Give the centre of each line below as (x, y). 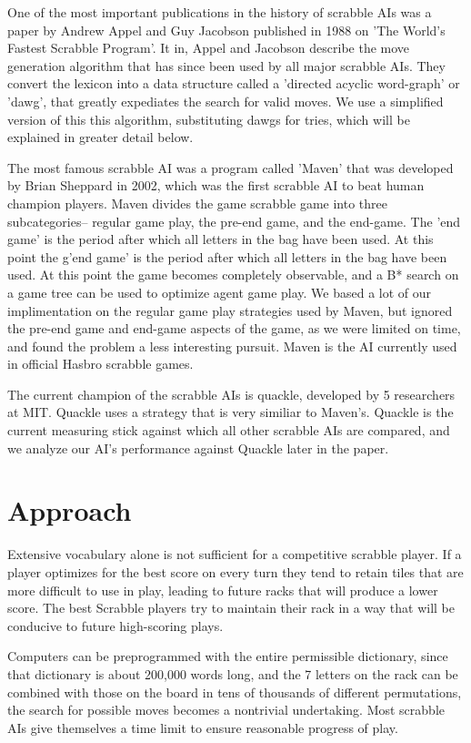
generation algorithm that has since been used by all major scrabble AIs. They (226, 65)
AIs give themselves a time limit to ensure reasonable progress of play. (203, 727)
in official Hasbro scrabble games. (100, 364)
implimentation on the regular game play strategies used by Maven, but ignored (230, 310)
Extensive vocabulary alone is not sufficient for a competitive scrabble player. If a (235, 554)
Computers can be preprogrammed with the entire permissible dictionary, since (228, 656)
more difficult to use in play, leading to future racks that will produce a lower (223, 590)
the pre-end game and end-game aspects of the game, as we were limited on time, (234, 328)
